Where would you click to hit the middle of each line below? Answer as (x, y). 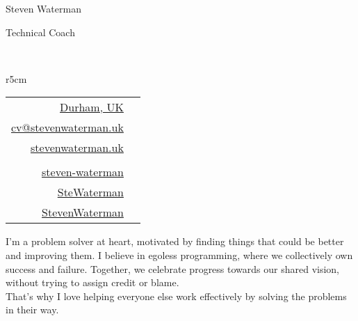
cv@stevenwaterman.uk (67, 127)
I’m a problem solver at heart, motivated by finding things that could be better (175, 241)
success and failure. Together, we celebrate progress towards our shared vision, (173, 268)
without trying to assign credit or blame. (92, 282)
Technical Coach (40, 32)
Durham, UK (92, 107)
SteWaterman (90, 192)
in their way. (32, 310)
